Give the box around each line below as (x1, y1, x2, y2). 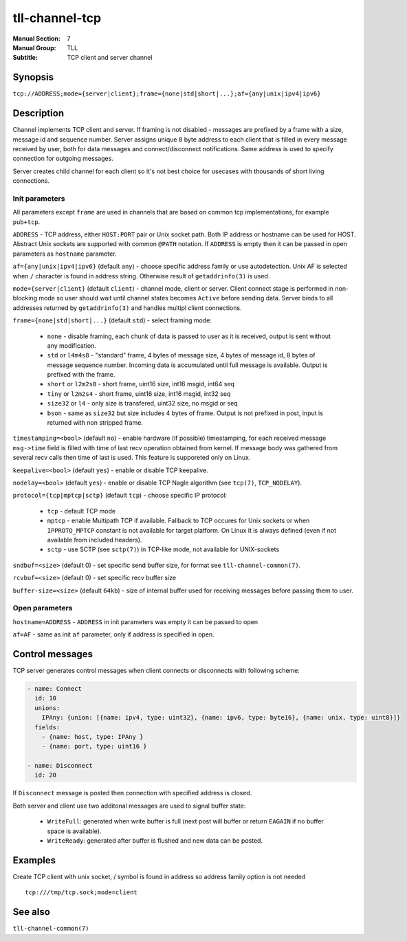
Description (12, 107, 65, 120)
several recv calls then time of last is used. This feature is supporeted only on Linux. (12, 454, 251, 462)
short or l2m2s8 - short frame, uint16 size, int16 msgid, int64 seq (47, 380, 235, 388)
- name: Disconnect (27, 762, 93, 770)
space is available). (47, 827, 102, 835)
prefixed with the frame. (47, 370, 115, 379)
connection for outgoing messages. (12, 155, 113, 163)
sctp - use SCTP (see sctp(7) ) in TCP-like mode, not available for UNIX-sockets (47, 545, 280, 553)
